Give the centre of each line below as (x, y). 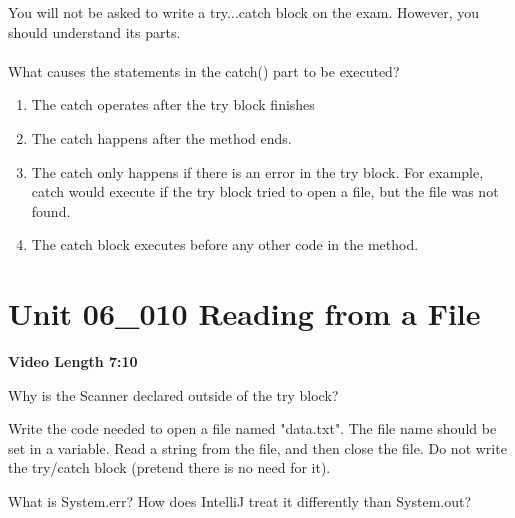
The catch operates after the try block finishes (173, 104)
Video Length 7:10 (73, 361)
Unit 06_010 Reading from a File (244, 313)
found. (51, 210)
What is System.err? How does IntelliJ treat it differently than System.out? (240, 501)
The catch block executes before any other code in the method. (225, 244)
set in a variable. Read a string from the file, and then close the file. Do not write (257, 447)
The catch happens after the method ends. (161, 137)
